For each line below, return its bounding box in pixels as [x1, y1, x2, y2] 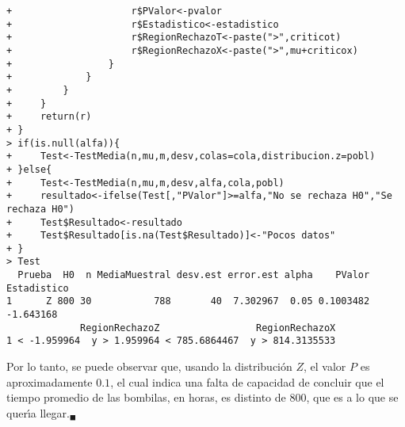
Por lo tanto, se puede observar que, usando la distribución [6, 358, 292, 375]
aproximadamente [6, 373, 93, 390]
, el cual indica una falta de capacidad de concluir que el [110, 373, 384, 390]
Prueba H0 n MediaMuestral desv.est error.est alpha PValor [17, 269, 370, 281]
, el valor [304, 358, 346, 375]
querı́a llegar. [6, 404, 70, 421]
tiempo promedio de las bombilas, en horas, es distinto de [6, 389, 286, 406]
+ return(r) [6, 111, 92, 123]
